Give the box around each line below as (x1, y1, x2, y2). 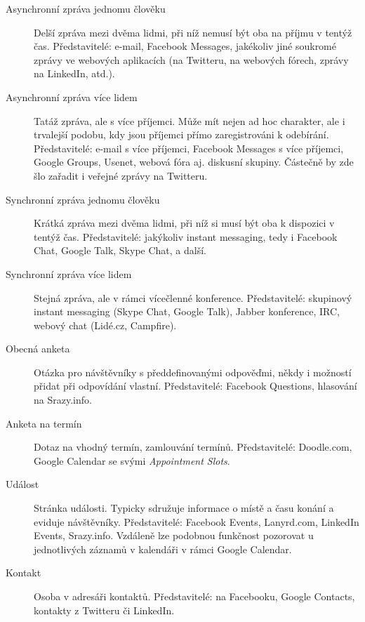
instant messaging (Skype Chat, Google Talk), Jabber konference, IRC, (34, 304, 340, 319)
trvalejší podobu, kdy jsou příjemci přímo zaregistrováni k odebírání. (34, 127, 329, 142)
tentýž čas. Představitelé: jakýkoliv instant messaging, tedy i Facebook (34, 229, 338, 244)
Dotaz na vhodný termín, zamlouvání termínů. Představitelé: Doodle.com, (34, 439, 352, 454)
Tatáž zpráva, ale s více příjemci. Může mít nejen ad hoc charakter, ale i (34, 113, 345, 128)
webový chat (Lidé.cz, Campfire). (34, 317, 177, 332)
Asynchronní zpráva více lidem (6, 89, 138, 104)
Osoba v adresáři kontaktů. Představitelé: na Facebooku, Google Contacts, (34, 589, 355, 603)
